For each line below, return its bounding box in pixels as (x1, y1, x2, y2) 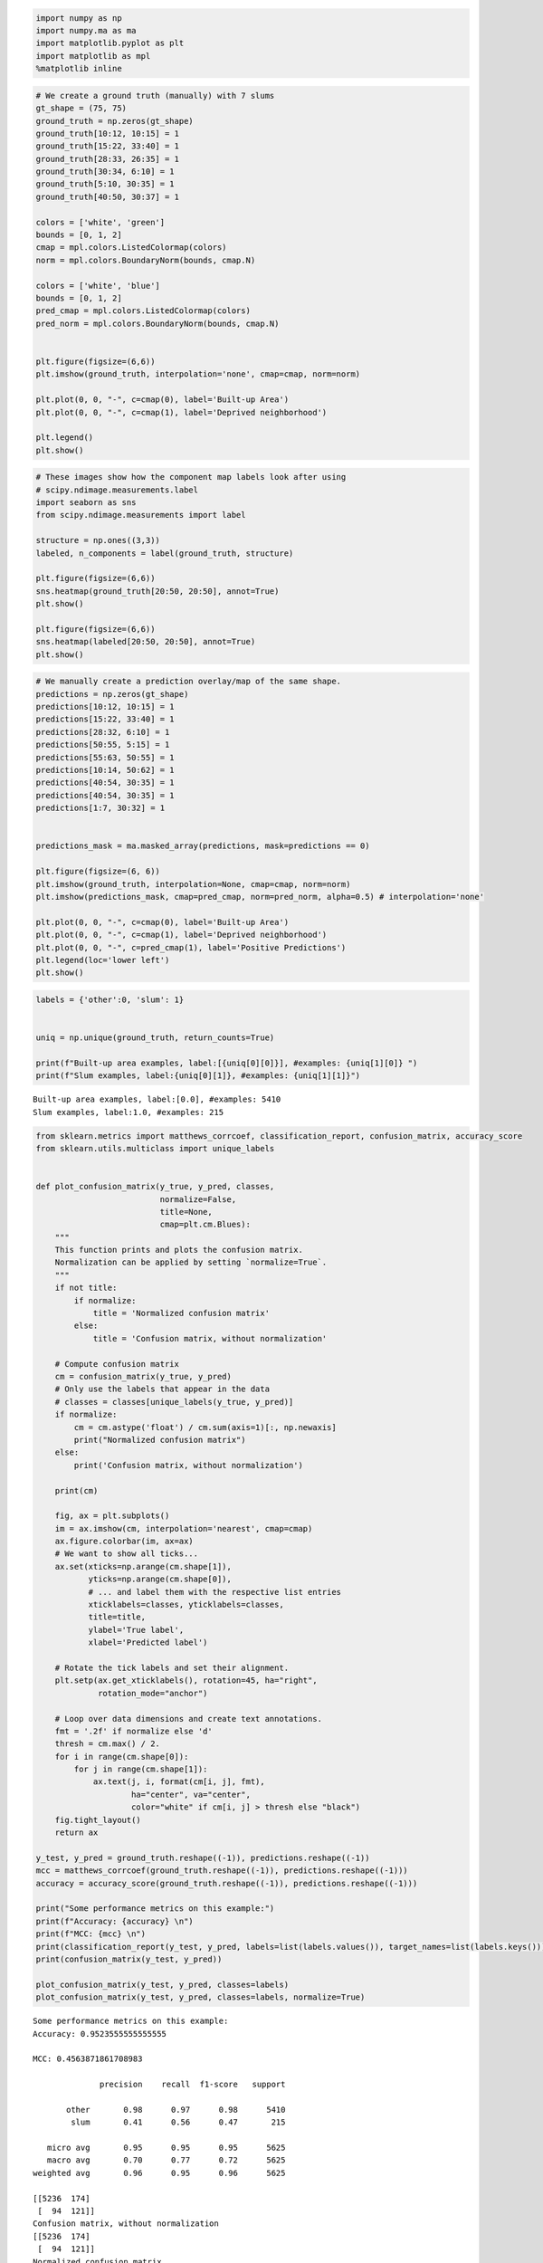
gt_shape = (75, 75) (35, 103, 127, 113)
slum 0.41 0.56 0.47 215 (71, 2117, 286, 2127)
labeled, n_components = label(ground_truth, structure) (35, 548, 294, 559)
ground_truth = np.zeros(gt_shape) (35, 116, 194, 126)
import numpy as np (35, 13, 122, 23)
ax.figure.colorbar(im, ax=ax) (54, 1536, 194, 1547)
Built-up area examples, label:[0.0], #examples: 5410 (33, 1094, 281, 1104)
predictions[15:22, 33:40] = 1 (35, 714, 176, 724)
